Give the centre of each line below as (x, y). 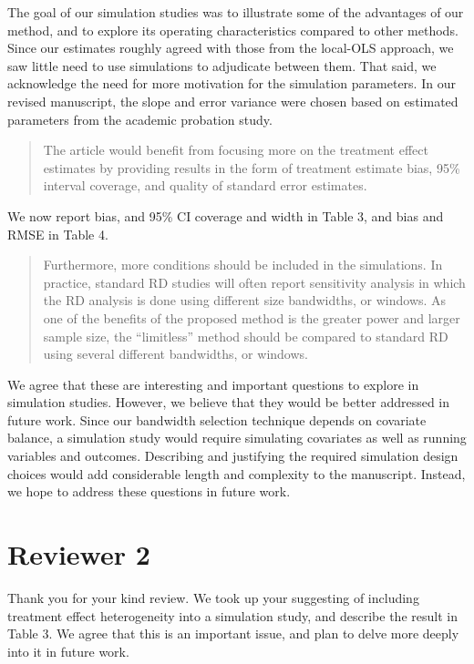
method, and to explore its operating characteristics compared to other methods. (233, 30)
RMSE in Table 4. (58, 234)
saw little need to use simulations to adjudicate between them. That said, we (222, 65)
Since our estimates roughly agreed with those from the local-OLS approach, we (231, 48)
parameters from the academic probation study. (140, 119)
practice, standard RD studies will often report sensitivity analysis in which (254, 282)
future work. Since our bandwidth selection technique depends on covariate (217, 419)
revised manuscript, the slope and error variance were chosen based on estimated (233, 101)
